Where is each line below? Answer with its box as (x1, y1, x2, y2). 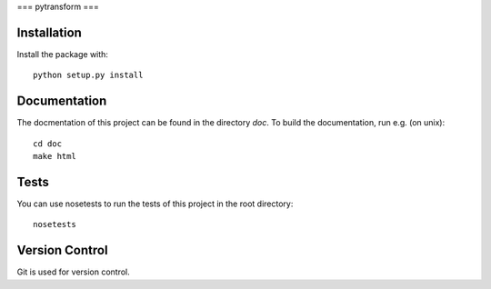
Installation (16, 25, 82, 40)
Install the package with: (16, 48, 109, 59)
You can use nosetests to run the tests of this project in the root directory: (16, 198, 294, 209)
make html (33, 151, 76, 161)
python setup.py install (33, 70, 144, 81)
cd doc (33, 138, 63, 149)
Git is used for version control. (16, 266, 131, 277)
